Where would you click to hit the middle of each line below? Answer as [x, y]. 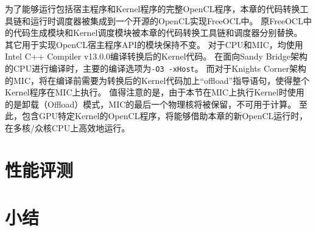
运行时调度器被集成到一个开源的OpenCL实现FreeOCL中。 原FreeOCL [167, 20]
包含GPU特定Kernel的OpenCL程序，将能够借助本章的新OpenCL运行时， [165, 116]
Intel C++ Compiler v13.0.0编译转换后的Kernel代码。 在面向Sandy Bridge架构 [156, 56]
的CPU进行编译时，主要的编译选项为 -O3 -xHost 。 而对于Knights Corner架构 [156, 68]
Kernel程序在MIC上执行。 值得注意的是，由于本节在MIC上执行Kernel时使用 [155, 92]
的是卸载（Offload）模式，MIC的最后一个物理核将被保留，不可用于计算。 [151, 104]
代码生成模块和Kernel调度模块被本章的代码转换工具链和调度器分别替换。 [158, 33]
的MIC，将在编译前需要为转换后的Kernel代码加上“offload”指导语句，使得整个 [157, 80]
